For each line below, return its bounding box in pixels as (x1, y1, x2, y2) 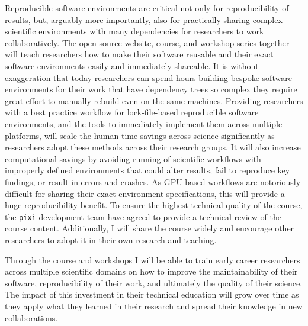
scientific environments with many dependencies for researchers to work (5, 25, 264, 37)
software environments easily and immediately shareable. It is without (5, 59, 259, 72)
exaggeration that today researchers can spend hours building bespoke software (5, 71, 292, 83)
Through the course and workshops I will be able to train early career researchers (5, 253, 300, 266)
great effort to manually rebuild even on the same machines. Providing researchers (5, 94, 303, 106)
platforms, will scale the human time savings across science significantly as (5, 129, 275, 141)
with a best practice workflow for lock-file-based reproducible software (5, 106, 259, 118)
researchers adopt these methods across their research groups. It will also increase (5, 141, 301, 153)
